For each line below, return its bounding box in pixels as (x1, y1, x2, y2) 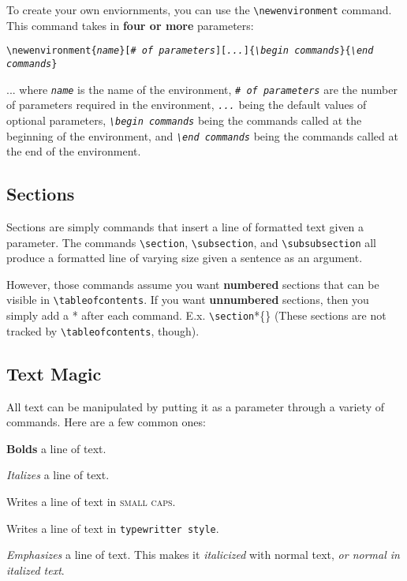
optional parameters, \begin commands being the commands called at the (6, 111, 362, 128)
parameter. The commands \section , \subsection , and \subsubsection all (6, 234, 376, 250)
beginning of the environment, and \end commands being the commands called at (6, 127, 398, 144)
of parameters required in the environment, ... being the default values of (6, 96, 367, 113)
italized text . (6, 561, 65, 578)
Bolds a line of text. (6, 440, 106, 456)
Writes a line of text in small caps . (6, 493, 176, 509)
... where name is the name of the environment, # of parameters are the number (6, 81, 398, 97)
